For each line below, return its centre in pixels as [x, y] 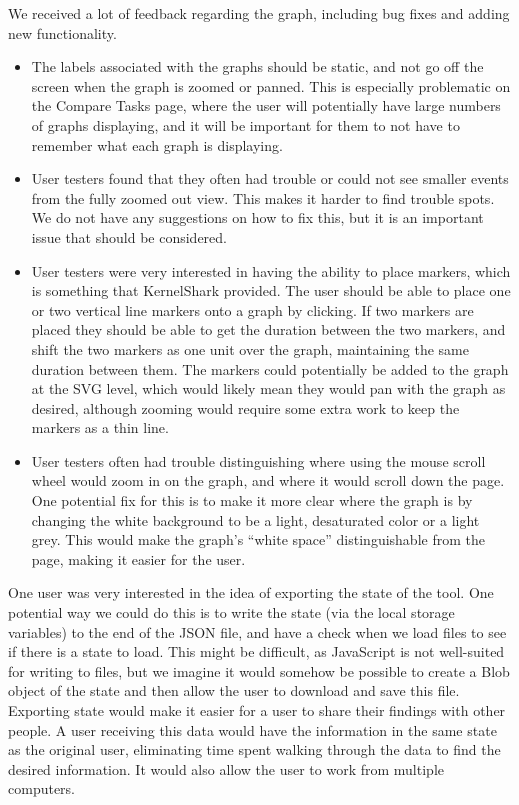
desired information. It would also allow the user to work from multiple [226, 768]
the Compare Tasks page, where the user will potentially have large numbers [266, 105]
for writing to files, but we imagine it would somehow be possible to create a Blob [259, 670]
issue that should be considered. [129, 236]
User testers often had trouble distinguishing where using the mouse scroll [258, 460]
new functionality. [62, 32]
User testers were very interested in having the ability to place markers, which [271, 270]
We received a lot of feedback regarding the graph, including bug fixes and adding [259, 13]
